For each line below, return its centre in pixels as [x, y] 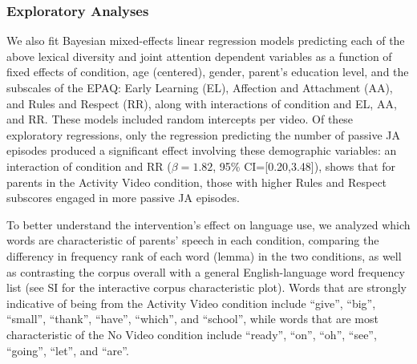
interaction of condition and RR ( [89, 166]
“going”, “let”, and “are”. [68, 350]
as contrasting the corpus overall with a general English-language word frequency [206, 271]
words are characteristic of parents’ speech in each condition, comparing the [193, 240]
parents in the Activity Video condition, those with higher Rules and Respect [197, 182]
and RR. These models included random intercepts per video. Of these [180, 119]
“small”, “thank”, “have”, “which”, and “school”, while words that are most [192, 319]
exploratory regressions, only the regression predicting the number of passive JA [204, 134]
